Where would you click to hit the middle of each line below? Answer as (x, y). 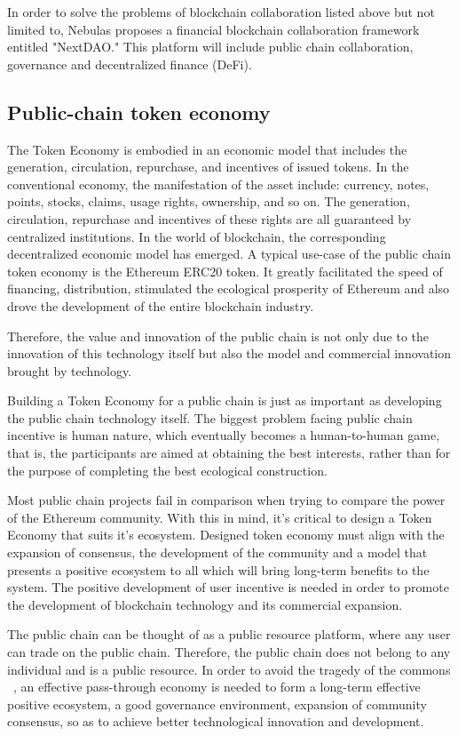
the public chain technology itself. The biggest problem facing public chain (210, 417)
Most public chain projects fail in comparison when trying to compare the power (226, 500)
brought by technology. (70, 370)
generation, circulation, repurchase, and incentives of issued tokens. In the (208, 167)
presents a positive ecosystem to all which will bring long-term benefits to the (218, 569)
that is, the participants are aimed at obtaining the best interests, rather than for (229, 453)
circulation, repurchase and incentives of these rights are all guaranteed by (209, 218)
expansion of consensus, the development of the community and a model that (217, 552)
